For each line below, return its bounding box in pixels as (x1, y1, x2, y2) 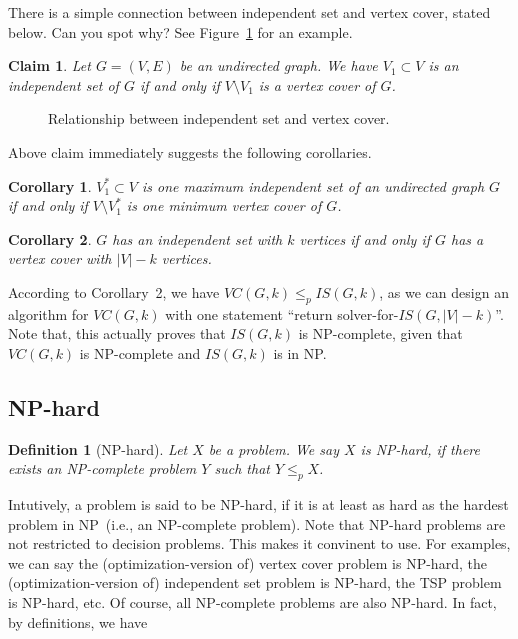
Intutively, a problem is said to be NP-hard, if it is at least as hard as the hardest (8, 494, 509, 515)
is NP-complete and (79, 342, 201, 363)
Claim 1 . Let (8, 55, 91, 76)
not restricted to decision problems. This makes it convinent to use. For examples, (8, 533, 511, 554)
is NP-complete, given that (298, 323, 463, 344)
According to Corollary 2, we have (8, 281, 220, 302)
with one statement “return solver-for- (165, 303, 399, 324)
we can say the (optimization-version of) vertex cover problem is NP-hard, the (8, 552, 487, 573)
